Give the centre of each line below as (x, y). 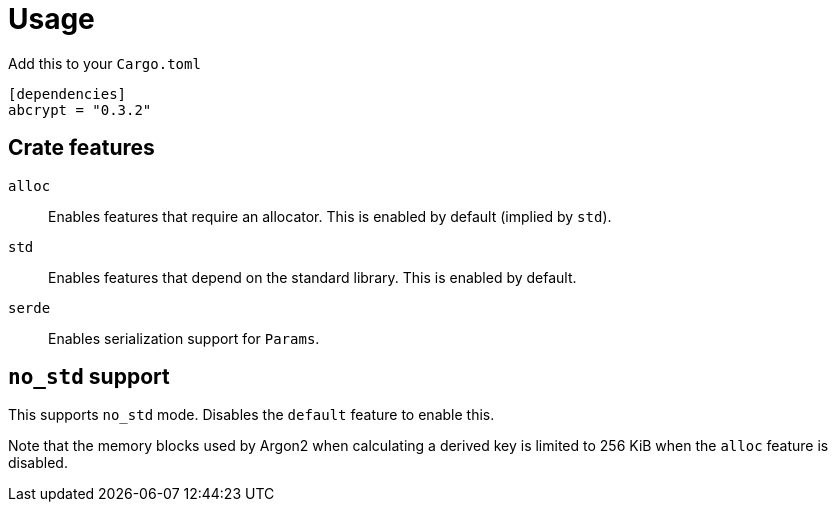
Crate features (81, 148)
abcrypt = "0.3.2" (80, 109)
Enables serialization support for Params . (184, 338)
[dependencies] (67, 93)
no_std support (89, 377)
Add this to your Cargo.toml (104, 63)
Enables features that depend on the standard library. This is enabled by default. (312, 277)
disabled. (38, 463)
